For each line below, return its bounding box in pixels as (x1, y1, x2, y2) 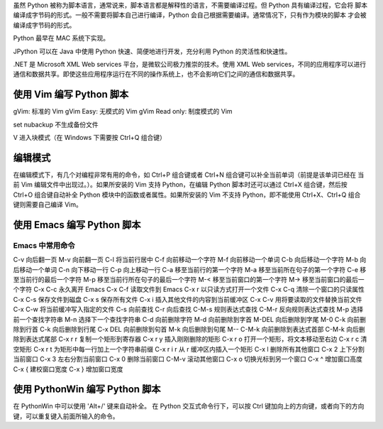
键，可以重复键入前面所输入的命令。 (13, 412, 119, 420)
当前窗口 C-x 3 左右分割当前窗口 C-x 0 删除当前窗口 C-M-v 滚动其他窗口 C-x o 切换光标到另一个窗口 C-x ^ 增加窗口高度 (13, 355, 363, 364)
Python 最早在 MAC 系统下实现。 (13, 34, 110, 43)
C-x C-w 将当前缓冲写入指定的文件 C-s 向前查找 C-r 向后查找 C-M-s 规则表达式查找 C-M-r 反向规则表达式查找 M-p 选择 (13, 305, 364, 314)
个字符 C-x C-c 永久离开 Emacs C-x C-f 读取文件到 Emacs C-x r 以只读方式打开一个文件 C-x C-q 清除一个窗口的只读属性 (13, 285, 365, 294)
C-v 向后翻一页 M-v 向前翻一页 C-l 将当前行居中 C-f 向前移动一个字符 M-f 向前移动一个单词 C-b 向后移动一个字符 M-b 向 (13, 256, 367, 264)
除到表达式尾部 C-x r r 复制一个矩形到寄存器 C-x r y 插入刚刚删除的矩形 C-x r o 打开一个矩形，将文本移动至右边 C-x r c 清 (13, 335, 367, 344)
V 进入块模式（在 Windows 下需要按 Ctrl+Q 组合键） (13, 134, 167, 142)
